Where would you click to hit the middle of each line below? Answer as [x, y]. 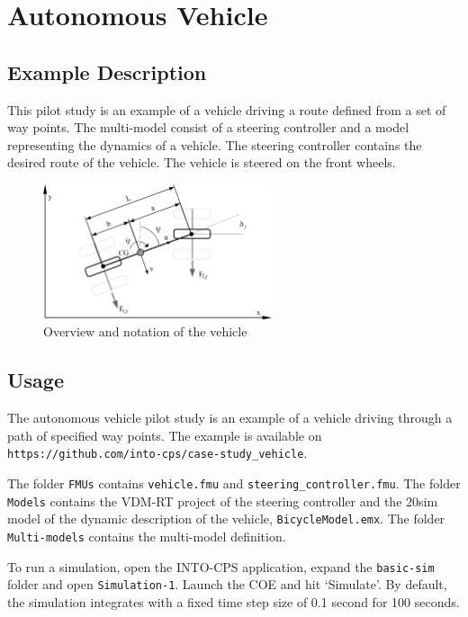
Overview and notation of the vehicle [145, 331]
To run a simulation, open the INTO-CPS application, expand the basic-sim [221, 566]
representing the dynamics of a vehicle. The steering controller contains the [215, 144]
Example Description [107, 72]
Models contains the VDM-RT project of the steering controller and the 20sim [223, 501]
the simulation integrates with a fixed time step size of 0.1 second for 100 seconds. [234, 601]
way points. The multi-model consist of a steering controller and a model [208, 127]
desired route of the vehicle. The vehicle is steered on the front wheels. [202, 162]
